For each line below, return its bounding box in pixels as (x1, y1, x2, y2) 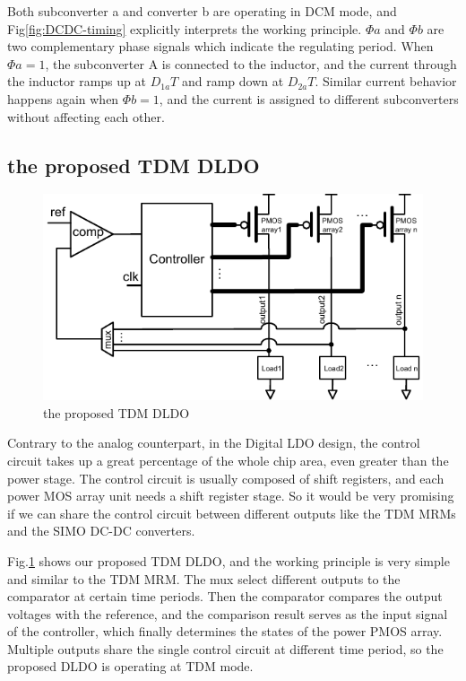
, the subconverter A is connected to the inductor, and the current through (45, 54, 457, 73)
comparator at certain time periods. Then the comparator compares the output (7, 587, 443, 606)
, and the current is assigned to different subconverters (159, 89, 459, 108)
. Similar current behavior (315, 72, 457, 91)
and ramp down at (181, 72, 284, 91)
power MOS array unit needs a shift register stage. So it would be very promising (7, 486, 454, 505)
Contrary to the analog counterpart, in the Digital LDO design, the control (7, 433, 420, 452)
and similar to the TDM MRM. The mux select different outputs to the (7, 569, 401, 588)
